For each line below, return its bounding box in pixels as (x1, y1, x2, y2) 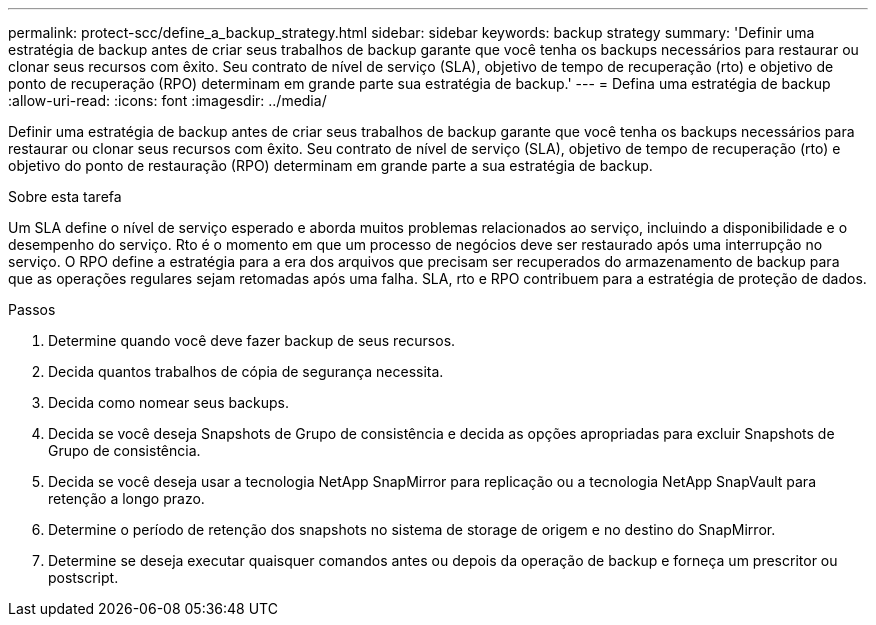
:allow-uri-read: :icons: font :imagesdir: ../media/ (8, 92, 327, 109)
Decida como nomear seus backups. (48, 394, 289, 411)
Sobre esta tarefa (8, 188, 122, 205)
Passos (8, 301, 56, 318)
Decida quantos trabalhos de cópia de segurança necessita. (48, 363, 444, 380)
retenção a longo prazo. (48, 490, 205, 507)
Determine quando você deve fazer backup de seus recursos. (48, 332, 456, 349)
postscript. (48, 569, 119, 586)
